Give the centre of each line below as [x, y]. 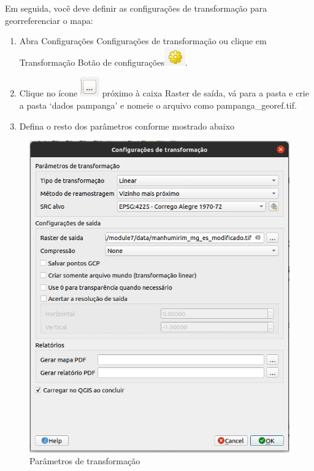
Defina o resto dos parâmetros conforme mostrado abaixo [127, 126]
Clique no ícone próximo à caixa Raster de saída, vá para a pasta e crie [164, 93]
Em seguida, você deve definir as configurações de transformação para [136, 8]
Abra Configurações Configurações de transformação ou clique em [143, 41]
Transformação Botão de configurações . [103, 62]
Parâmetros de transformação [85, 461]
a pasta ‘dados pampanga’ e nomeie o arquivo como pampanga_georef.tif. [158, 105]
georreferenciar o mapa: [49, 20]
